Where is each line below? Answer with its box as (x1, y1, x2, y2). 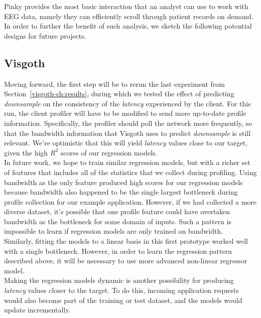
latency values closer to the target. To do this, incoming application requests (4, 285, 239, 295)
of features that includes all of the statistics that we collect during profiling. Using (4, 167, 257, 177)
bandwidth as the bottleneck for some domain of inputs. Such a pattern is (4, 216, 232, 226)
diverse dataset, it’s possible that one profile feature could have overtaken (4, 206, 230, 217)
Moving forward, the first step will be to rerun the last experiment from (4, 78, 225, 89)
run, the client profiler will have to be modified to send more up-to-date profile (4, 108, 246, 118)
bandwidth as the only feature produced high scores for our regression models (4, 177, 243, 187)
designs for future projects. (4, 30, 86, 41)
